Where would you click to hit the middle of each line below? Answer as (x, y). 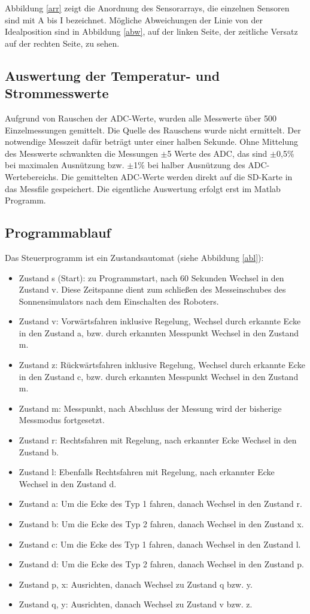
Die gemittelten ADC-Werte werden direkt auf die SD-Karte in (177, 176)
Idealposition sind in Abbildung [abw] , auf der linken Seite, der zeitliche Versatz (151, 31)
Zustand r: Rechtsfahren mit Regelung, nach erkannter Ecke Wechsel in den (158, 440)
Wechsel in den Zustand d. (68, 483)
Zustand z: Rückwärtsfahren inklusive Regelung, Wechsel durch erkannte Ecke (162, 365)
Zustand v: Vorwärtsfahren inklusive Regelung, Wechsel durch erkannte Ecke (160, 321)
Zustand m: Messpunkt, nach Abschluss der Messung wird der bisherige (150, 408)
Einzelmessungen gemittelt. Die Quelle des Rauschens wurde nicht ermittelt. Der (153, 130)
